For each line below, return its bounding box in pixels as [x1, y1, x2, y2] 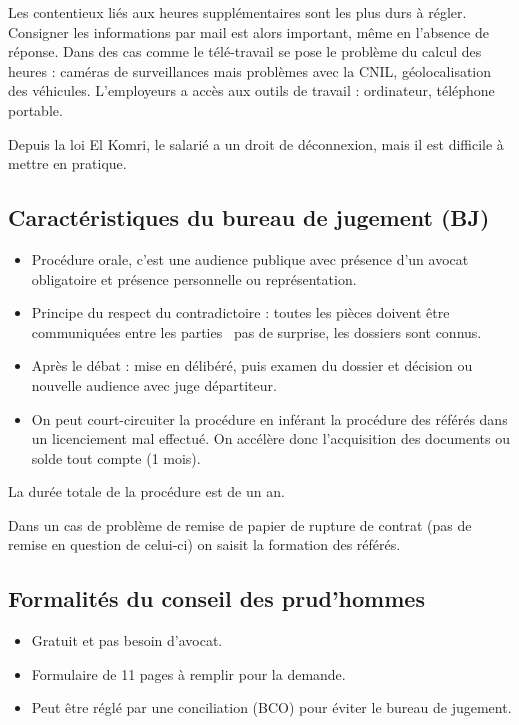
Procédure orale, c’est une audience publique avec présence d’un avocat [31, 248, 469, 269]
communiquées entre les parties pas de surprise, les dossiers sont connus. [31, 321, 482, 342]
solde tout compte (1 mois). [31, 447, 201, 468]
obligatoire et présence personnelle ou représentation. [31, 268, 357, 289]
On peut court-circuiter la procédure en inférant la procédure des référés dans [31, 408, 508, 429]
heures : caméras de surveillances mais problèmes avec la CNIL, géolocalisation [8, 60, 492, 81]
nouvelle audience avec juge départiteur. [31, 374, 277, 395]
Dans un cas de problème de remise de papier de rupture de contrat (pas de [8, 514, 472, 535]
